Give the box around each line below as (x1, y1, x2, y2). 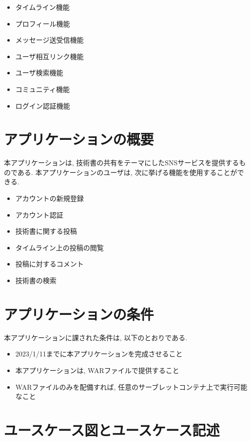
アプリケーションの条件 (4, 304, 154, 324)
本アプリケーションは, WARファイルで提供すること (15, 365, 179, 375)
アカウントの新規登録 (15, 193, 84, 203)
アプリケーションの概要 (4, 129, 154, 149)
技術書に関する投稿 (15, 226, 77, 236)
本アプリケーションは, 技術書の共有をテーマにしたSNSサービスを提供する (4, 157, 239, 168)
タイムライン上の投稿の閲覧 (15, 242, 104, 252)
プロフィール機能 (15, 18, 70, 28)
